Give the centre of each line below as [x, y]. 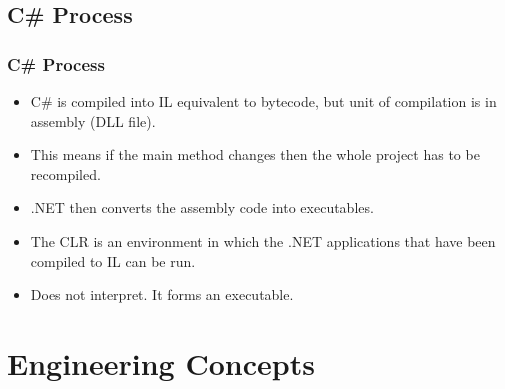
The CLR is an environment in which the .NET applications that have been [263, 240]
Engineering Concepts [161, 362]
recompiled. [65, 173]
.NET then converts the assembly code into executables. [202, 207]
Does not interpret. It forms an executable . [162, 294]
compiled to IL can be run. [113, 260]
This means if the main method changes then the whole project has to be [255, 154]
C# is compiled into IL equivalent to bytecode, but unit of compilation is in [263, 101]
